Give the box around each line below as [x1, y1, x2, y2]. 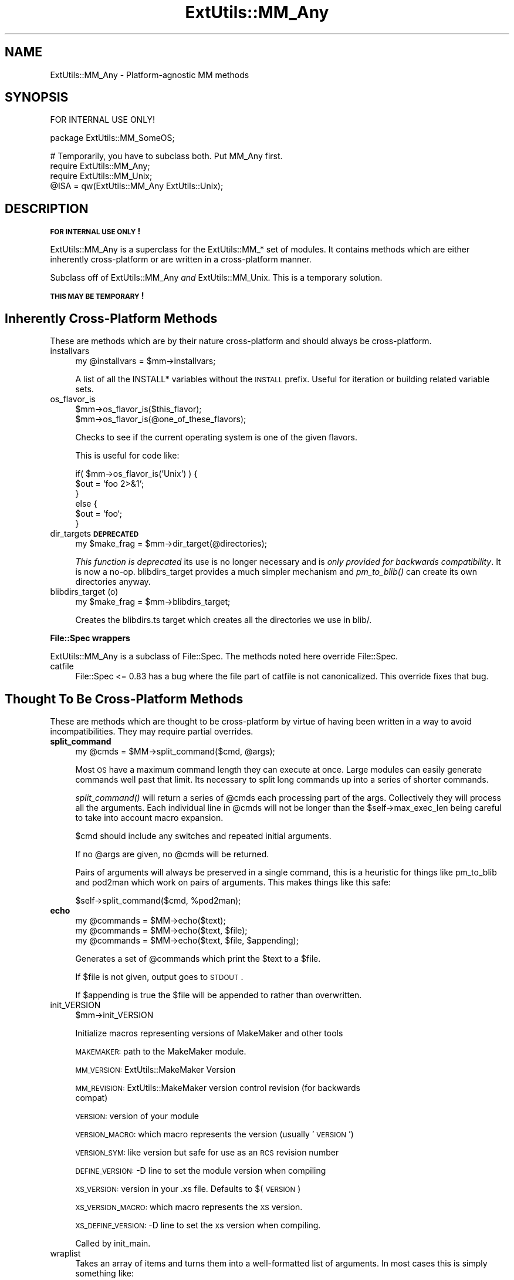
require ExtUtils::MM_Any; [50, 161, 150, 171]
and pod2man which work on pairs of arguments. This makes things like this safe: [75, 877, 391, 887]
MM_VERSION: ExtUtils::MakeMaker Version [75, 1064, 236, 1074]
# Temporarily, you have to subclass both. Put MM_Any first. [50, 151, 283, 161]
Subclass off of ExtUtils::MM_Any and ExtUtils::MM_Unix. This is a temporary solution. [50, 272, 383, 283]
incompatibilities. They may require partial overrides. [50, 726, 253, 736]
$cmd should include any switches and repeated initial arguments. [75, 830, 332, 841]
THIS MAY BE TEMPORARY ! [50, 291, 144, 301]
